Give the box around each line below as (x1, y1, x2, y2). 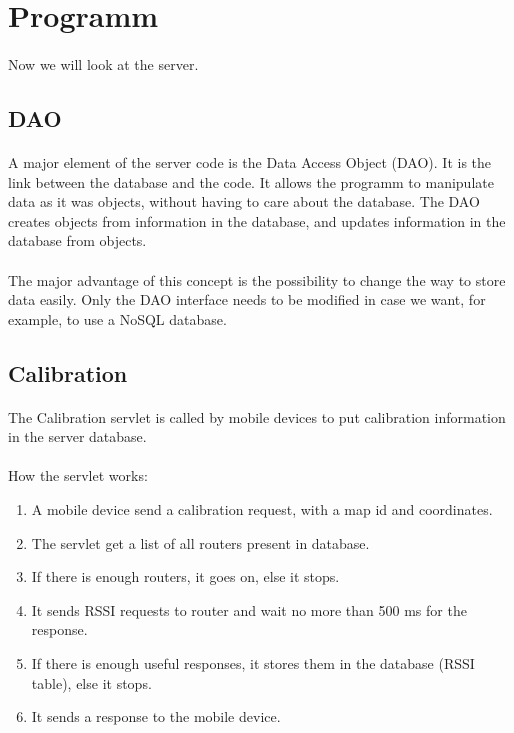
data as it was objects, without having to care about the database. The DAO (8, 191, 480, 212)
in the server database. (8, 426, 147, 447)
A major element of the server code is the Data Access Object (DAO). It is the (8, 151, 492, 172)
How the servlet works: (8, 465, 148, 486)
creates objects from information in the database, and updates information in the (8, 210, 506, 231)
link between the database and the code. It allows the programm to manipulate (8, 171, 494, 192)
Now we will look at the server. (8, 53, 199, 74)
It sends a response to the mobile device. (31, 706, 281, 727)
